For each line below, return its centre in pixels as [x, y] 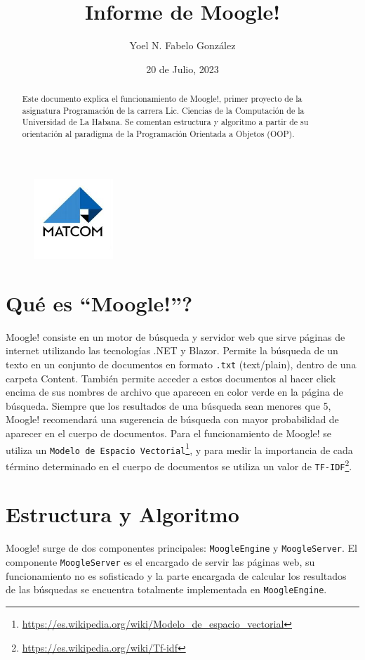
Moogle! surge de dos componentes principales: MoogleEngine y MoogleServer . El [182, 548]
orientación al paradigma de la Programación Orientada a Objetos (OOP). [158, 134]
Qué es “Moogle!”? [99, 303]
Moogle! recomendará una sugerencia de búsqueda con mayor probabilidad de [172, 419]
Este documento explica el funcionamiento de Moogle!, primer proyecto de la [162, 99]
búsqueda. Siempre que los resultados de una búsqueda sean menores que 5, [168, 405]
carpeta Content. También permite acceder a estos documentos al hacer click [171, 378]
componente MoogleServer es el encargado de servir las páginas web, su [160, 562]
